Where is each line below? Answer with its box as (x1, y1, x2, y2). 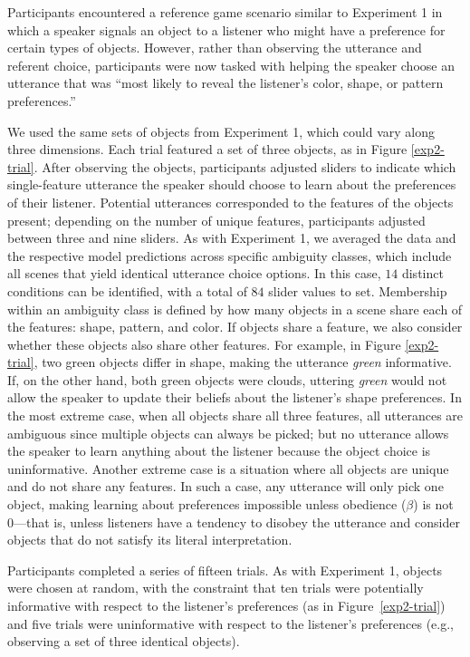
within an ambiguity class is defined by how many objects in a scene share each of (7, 299, 463, 318)
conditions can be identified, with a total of (7, 281, 247, 300)
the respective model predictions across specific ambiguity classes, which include (7, 246, 452, 265)
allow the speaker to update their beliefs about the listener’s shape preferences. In (7, 388, 462, 407)
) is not (413, 495, 454, 514)
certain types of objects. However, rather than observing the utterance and (7, 38, 422, 57)
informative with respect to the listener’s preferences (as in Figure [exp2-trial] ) (7, 596, 446, 614)
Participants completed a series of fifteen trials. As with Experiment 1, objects (7, 560, 443, 579)
